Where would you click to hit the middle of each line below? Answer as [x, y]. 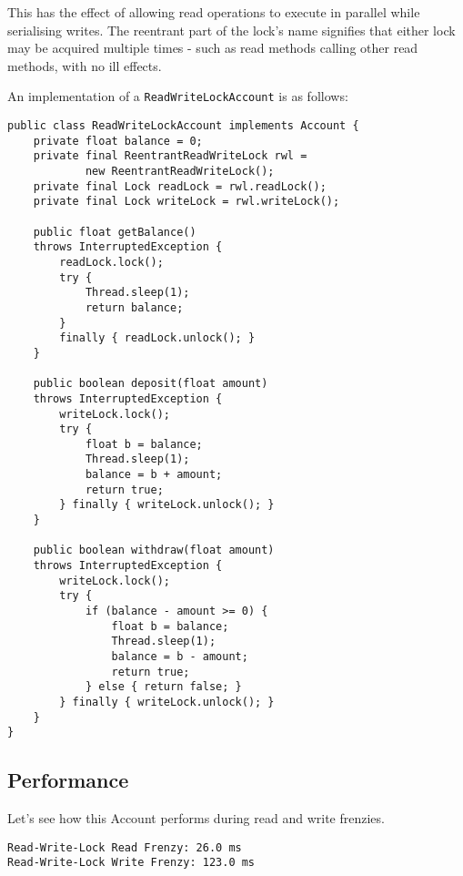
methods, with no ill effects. [85, 65]
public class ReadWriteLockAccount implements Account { [183, 126]
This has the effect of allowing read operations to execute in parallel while [214, 12]
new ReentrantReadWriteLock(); [180, 171]
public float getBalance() [115, 232]
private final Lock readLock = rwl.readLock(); [180, 186]
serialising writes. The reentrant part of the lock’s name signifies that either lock [231, 30]
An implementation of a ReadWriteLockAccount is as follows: [178, 96]
